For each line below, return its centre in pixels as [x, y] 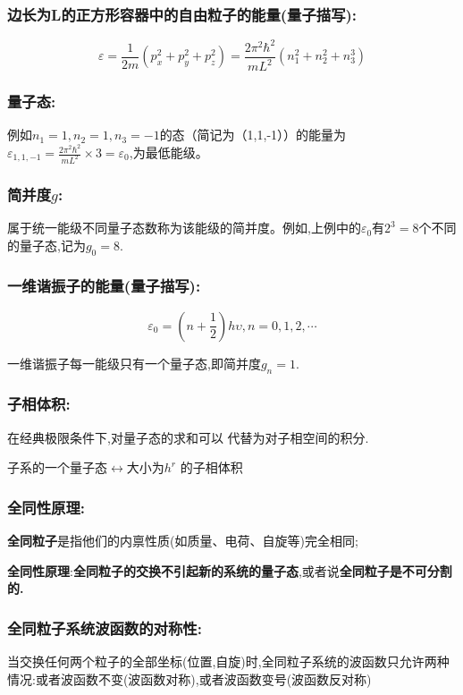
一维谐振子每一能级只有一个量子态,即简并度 [134, 363]
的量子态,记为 [46, 245]
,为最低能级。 [168, 153]
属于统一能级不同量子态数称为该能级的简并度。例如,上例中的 [184, 228]
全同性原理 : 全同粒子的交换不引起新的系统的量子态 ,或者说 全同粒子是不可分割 [230, 570]
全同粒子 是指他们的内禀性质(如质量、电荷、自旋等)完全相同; [183, 541]
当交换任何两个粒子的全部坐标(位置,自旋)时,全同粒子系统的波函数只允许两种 [228, 661]
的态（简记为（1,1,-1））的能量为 [253, 135]
